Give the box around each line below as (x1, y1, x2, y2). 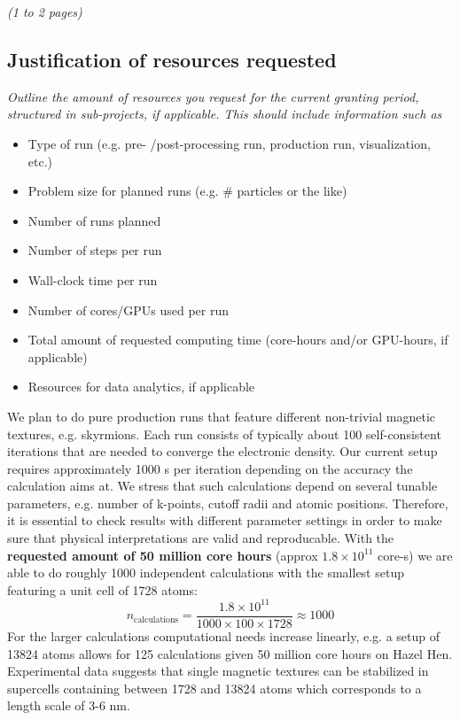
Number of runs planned (27, 211, 161, 229)
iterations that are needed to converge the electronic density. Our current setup (7, 442, 438, 461)
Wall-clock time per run (27, 270, 158, 289)
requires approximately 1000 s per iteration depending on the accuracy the (7, 459, 413, 477)
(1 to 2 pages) (7, 3, 82, 20)
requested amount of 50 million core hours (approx (7, 546, 318, 564)
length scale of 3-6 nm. (7, 696, 130, 715)
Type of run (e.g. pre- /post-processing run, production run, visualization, (27, 134, 431, 152)
